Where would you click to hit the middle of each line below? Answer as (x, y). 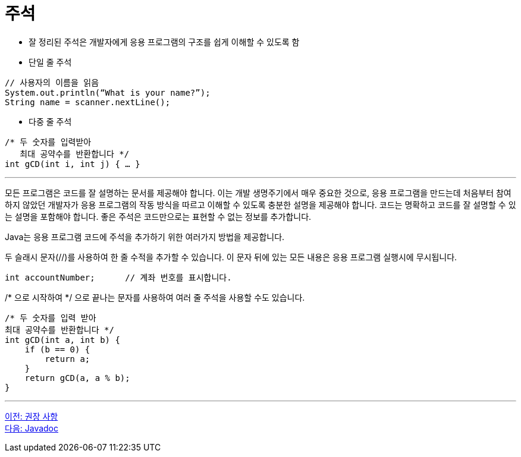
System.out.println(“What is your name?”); (108, 92)
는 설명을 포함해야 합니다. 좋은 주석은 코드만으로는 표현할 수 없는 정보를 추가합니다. (158, 216)
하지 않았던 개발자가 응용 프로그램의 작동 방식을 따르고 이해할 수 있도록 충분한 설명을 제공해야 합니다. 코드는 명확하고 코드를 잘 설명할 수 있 (260, 204)
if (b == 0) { (57, 349)
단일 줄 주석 (50, 62)
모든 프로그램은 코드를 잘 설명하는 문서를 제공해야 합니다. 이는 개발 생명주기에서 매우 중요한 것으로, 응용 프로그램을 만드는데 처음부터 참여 (258, 193)
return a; (68, 359)
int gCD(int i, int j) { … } (73, 164)
